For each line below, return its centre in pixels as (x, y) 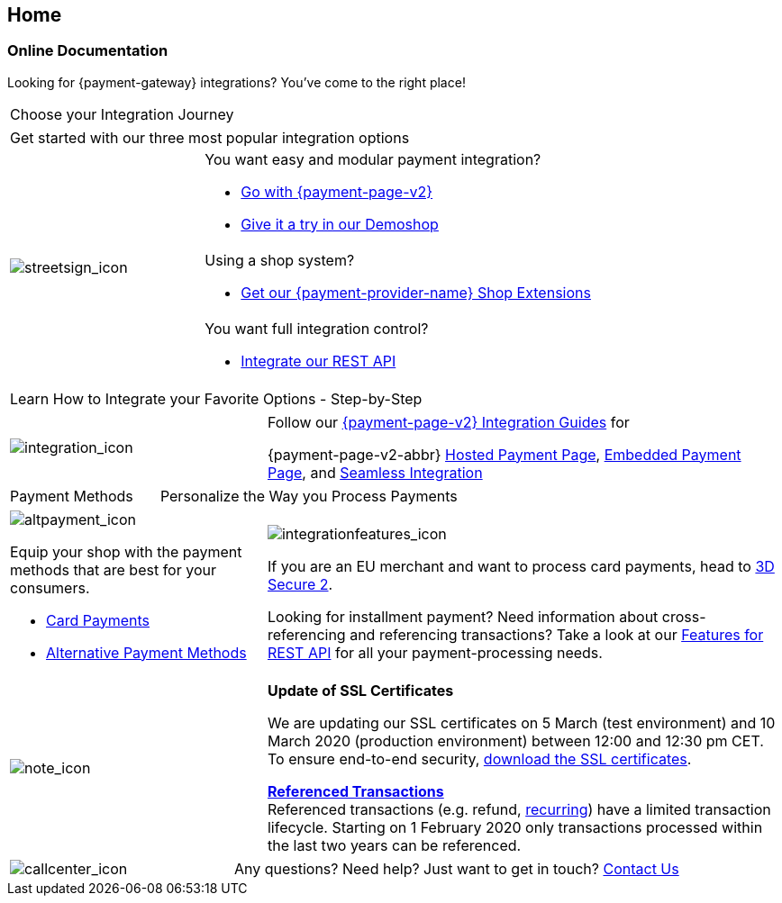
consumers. (50, 587)
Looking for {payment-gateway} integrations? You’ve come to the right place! (236, 82)
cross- (684, 616)
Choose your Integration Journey (122, 114)
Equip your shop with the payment (126, 551)
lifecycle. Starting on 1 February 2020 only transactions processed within (515, 827)
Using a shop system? (280, 260)
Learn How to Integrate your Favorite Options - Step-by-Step (216, 398)
